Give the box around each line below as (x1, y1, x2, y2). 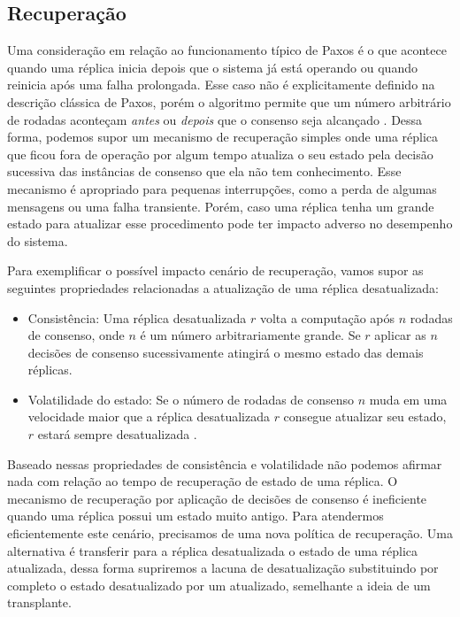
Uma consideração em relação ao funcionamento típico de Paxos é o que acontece (7, 41, 447, 59)
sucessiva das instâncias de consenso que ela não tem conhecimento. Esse (7, 162, 402, 181)
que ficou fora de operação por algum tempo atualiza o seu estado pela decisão (7, 144, 433, 163)
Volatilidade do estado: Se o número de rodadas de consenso (27, 389, 355, 408)
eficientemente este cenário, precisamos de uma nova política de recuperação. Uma (7, 524, 453, 543)
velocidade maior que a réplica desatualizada (27, 407, 270, 426)
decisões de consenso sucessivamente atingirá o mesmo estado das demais (27, 343, 424, 361)
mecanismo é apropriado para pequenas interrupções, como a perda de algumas (7, 179, 437, 197)
